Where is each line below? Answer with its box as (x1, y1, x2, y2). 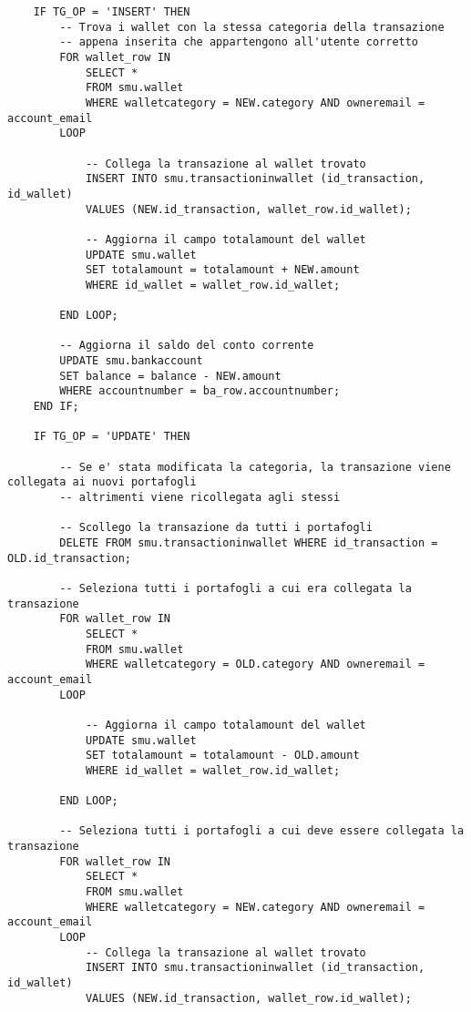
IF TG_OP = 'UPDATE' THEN (33, 430, 190, 444)
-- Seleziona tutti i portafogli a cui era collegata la (59, 581, 412, 595)
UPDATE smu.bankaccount (59, 354, 203, 368)
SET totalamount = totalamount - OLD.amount (85, 749, 360, 762)
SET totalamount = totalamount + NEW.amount (85, 263, 360, 277)
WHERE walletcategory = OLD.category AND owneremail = (85, 658, 425, 671)
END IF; (33, 400, 79, 414)
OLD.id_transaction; (7, 551, 132, 565)
